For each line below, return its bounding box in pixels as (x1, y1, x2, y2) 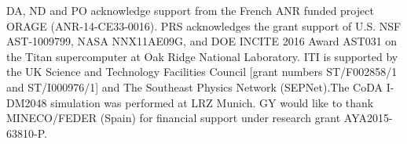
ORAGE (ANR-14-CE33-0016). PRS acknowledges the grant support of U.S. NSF (6, 17, 401, 34)
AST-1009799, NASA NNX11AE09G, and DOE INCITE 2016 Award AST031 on (6, 33, 398, 49)
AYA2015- (343, 110, 393, 126)
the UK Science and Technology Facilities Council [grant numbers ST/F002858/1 (6, 63, 398, 80)
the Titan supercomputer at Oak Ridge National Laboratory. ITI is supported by (6, 48, 398, 64)
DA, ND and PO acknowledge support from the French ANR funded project (6, 2, 374, 18)
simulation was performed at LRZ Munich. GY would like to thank (50, 94, 374, 110)
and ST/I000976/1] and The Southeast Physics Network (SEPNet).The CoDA (6, 78, 383, 95)
